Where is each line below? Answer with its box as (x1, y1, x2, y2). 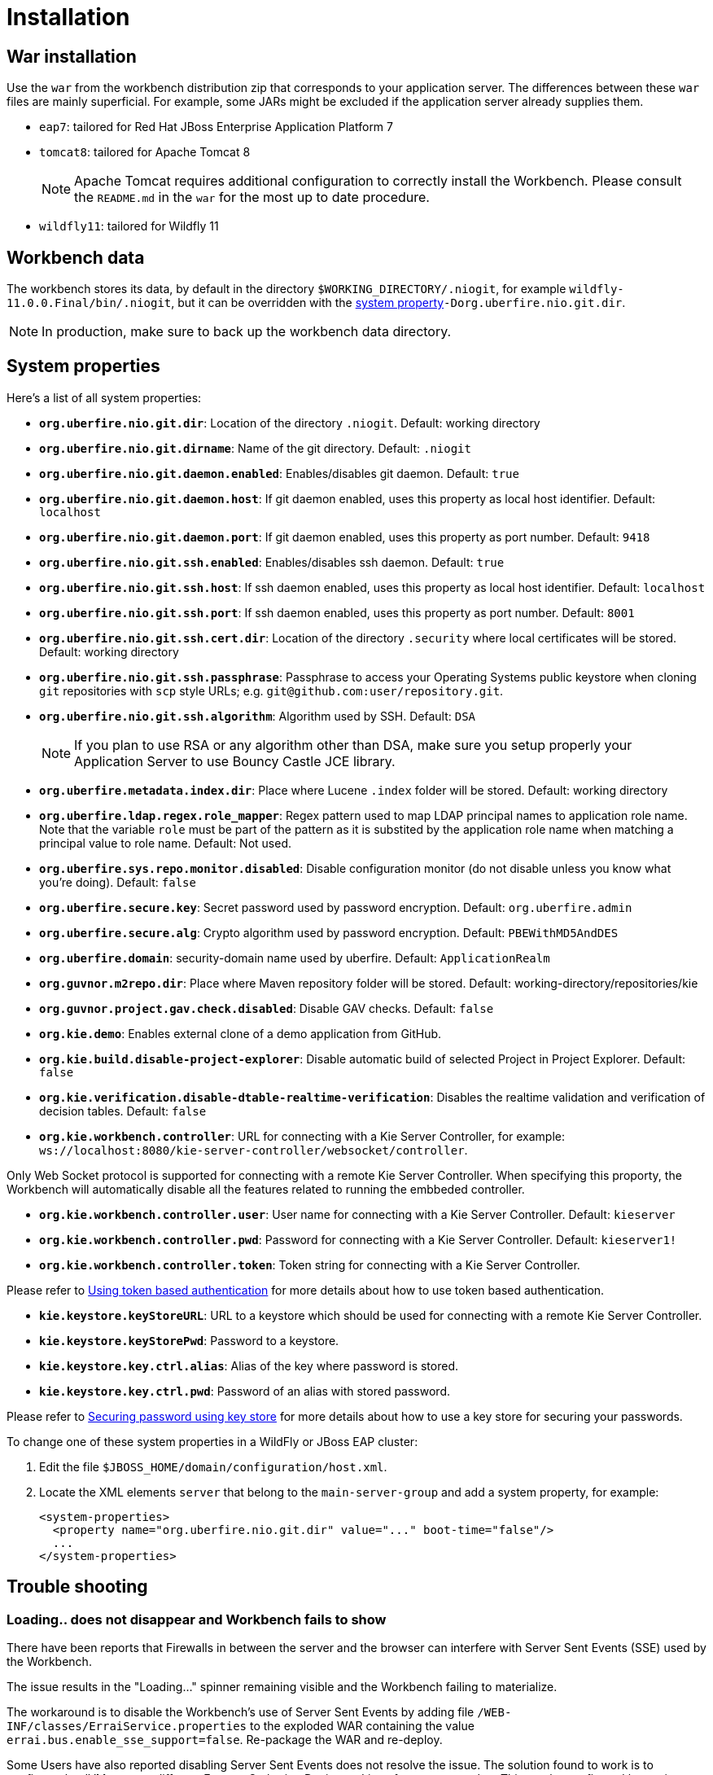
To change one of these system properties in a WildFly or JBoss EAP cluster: (7, 1434, 418, 1448)
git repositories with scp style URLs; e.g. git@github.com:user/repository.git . (39, 683, 504, 698)
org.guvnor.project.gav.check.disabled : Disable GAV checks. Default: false (39, 1001, 494, 1015)
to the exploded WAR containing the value (249, 1719, 475, 1733)
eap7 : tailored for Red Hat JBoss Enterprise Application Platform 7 (39, 120, 393, 134)
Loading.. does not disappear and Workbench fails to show (7, 1611, 387, 1628)
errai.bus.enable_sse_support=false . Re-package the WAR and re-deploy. (7, 1733, 443, 1747)
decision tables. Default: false (39, 1103, 207, 1118)
